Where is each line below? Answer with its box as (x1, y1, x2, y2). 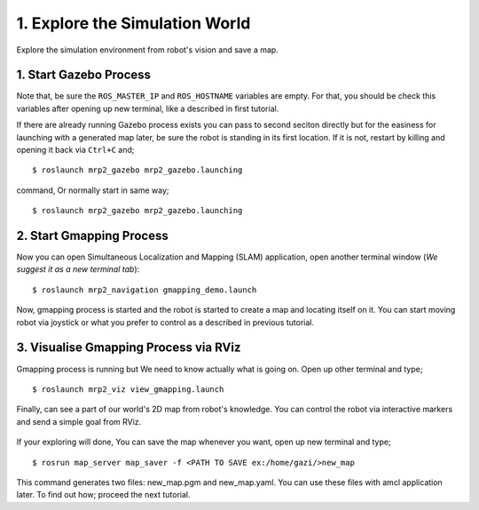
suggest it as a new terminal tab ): (16, 264, 140, 275)
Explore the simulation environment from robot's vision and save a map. (16, 44, 279, 55)
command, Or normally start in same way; (16, 185, 169, 195)
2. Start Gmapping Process (16, 228, 169, 243)
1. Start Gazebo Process (16, 68, 151, 83)
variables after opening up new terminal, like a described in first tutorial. (16, 103, 279, 114)
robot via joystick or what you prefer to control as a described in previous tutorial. (16, 316, 315, 328)
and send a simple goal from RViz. (16, 416, 142, 426)
